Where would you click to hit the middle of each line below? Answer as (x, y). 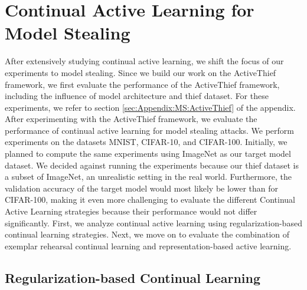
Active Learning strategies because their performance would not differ (131, 211)
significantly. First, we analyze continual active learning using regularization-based (153, 223)
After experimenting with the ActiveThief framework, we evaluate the (131, 119)
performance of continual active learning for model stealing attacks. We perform (150, 130)
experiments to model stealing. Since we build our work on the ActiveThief (141, 72)
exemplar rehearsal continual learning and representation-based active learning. (148, 245)
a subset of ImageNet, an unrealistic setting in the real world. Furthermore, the (148, 177)
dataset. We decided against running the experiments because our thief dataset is (152, 165)
